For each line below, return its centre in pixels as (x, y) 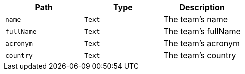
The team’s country (200, 55)
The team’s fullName (202, 31)
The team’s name (196, 19)
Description (202, 7)
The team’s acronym (202, 43)
